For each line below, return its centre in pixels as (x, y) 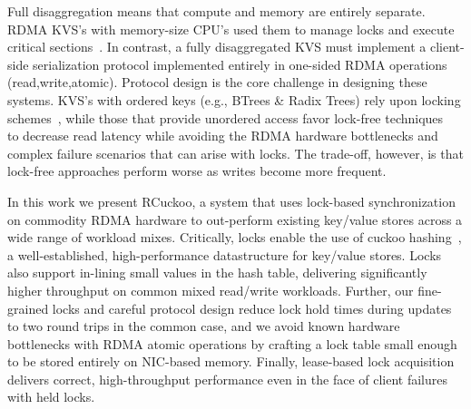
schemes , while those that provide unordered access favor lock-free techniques (226, 117)
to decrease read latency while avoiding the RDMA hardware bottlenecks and (223, 136)
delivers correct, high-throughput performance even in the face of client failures (227, 379)
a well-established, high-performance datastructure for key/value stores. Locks (225, 254)
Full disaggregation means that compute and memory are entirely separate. (216, 11)
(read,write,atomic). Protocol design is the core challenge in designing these (217, 82)
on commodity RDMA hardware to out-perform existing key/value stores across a (235, 219)
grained (28, 308)
